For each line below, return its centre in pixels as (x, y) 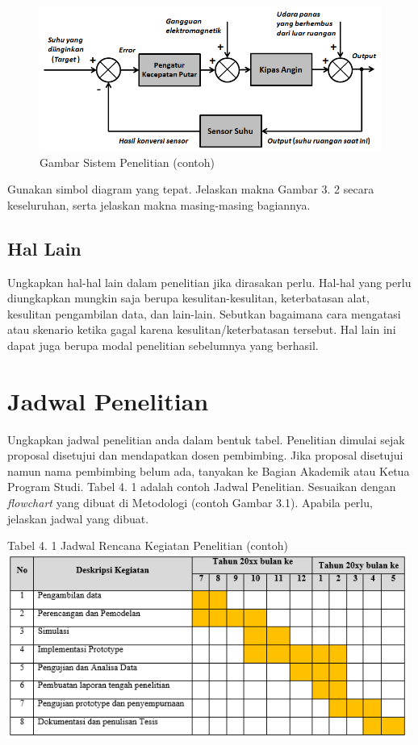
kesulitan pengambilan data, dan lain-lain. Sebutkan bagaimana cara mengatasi (204, 313)
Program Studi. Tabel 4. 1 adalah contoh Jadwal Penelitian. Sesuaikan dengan (202, 487)
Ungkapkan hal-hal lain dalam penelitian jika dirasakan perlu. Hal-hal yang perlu (209, 282)
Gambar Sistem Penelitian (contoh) (127, 162)
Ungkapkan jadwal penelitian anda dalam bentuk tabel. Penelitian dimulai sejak (206, 439)
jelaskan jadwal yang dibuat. (78, 518)
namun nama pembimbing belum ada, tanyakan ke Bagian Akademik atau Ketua (209, 470)
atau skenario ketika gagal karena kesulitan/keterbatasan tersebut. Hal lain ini (202, 329)
